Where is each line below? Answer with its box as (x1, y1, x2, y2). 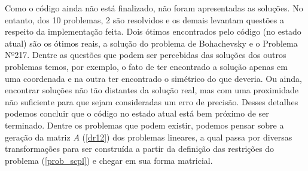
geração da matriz (5, 130, 71, 143)
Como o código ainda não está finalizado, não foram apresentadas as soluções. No (5, 2, 303, 14)
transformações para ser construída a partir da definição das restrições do (5, 142, 275, 155)
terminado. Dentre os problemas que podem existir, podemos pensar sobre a (5, 118, 284, 131)
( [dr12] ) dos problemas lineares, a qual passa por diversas (82, 130, 292, 143)
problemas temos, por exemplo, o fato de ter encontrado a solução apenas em (5, 60, 288, 72)
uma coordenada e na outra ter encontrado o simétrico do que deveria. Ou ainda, (5, 72, 302, 84)
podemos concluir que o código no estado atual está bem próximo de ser (5, 107, 269, 120)
